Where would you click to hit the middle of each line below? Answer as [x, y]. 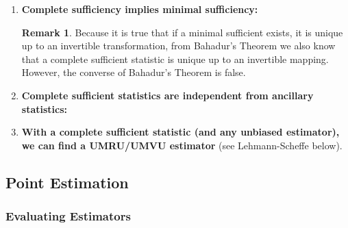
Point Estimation [67, 182]
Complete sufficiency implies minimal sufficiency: [140, 9]
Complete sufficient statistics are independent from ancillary [167, 95]
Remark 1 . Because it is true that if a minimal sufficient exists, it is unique [182, 32]
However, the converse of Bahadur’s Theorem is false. [134, 72]
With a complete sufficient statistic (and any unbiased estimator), [181, 132]
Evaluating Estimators [68, 216]
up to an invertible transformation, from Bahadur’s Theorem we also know [178, 46]
